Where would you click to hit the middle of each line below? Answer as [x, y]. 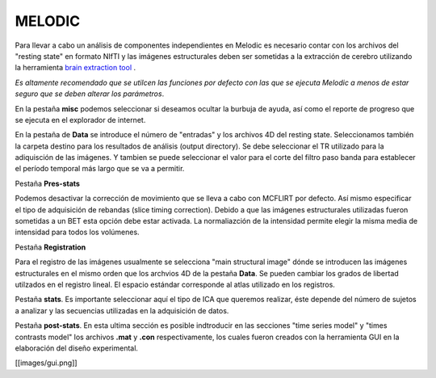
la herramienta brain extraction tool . [75, 68]
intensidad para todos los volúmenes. [78, 232]
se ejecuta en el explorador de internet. [80, 120]
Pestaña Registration [50, 247]
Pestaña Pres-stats [48, 183]
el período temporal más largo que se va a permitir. [100, 169]
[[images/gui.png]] [46, 363]
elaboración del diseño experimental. [77, 348]
